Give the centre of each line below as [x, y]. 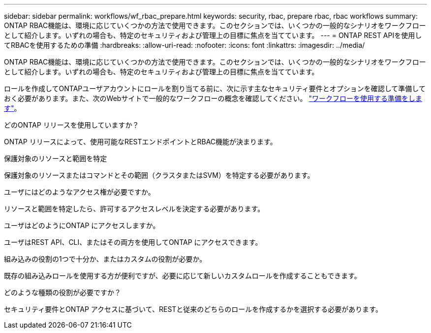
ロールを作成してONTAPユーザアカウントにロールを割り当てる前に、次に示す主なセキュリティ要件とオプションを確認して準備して [215, 88]
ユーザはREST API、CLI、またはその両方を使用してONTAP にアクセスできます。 [133, 242]
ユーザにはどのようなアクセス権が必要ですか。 [79, 192]
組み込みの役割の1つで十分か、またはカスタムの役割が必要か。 [105, 259]
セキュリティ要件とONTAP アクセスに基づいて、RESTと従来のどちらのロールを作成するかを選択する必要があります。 [193, 309]
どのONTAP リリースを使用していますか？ [72, 125]
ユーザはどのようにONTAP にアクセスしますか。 [82, 225]
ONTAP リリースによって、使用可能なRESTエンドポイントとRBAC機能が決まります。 [140, 142]
